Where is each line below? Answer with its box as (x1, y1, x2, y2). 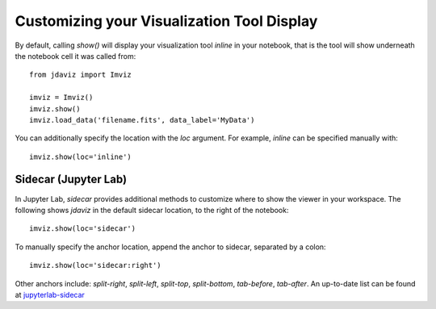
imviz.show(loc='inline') (29, 152, 132, 161)
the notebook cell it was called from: (15, 51, 136, 61)
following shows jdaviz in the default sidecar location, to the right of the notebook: (15, 205, 289, 215)
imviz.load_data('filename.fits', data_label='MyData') (29, 115, 255, 124)
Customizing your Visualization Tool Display (15, 12, 318, 30)
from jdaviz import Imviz (29, 70, 132, 80)
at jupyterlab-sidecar (15, 290, 85, 299)
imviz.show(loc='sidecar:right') (29, 261, 161, 270)
